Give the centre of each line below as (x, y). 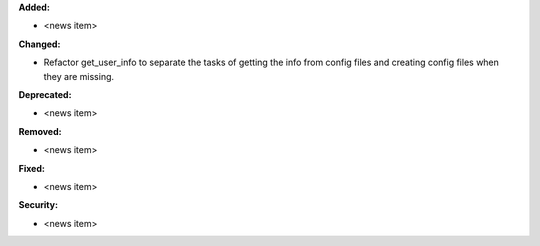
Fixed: (31, 168)
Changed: (39, 44)
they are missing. (79, 76)
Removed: (40, 131)
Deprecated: (45, 94)
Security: (38, 205)
